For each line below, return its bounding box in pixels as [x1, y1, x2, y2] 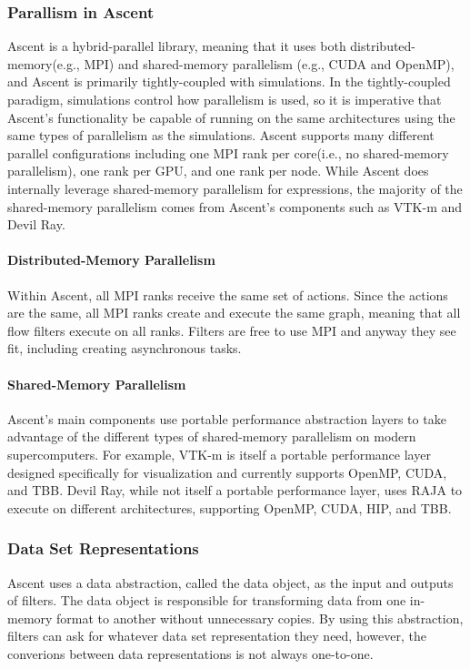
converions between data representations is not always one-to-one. [7, 644, 374, 663]
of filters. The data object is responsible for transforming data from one [7, 591, 406, 610]
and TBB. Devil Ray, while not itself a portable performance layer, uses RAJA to [7, 481, 463, 500]
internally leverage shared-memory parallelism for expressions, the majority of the [7, 178, 463, 198]
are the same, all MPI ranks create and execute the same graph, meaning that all [7, 303, 461, 322]
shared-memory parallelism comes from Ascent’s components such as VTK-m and [7, 197, 463, 216]
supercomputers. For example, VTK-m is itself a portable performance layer [7, 444, 431, 463]
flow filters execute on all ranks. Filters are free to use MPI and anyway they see [7, 320, 456, 340]
